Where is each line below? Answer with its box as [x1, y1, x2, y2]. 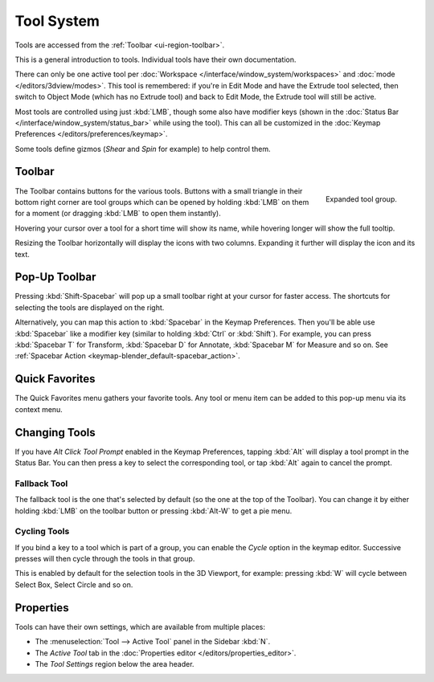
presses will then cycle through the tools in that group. [14, 554, 195, 564]
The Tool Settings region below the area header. [35, 659, 194, 668]
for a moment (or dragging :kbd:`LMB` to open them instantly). [14, 209, 221, 218]
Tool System [14, 12, 100, 30]
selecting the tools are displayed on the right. [14, 302, 165, 312]
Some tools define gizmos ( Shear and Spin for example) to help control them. [14, 144, 271, 153]
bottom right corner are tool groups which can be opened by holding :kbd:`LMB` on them [14, 197, 309, 206]
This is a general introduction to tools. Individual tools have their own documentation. [14, 55, 297, 64]
